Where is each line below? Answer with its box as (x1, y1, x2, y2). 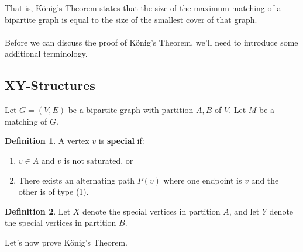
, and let (229, 205, 260, 217)
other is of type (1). (18, 185, 89, 198)
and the (251, 174, 279, 186)
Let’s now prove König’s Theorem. (5, 236, 128, 248)
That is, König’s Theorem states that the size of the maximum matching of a (5, 2, 281, 13)
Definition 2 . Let (5, 205, 71, 217)
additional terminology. (5, 47, 88, 60)
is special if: (98, 134, 144, 147)
